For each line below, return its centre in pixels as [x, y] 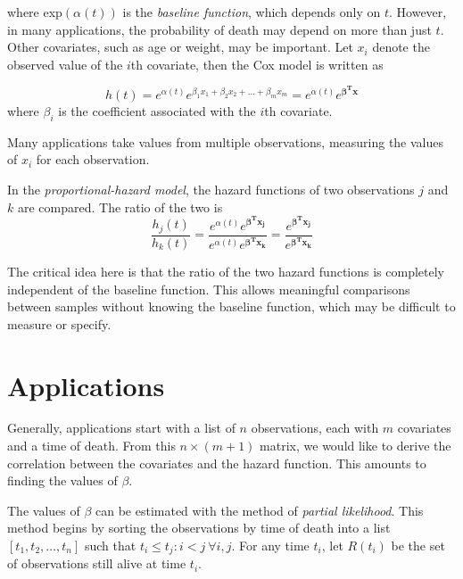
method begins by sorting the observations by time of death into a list [199, 528]
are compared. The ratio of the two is [120, 207]
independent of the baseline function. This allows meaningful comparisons [209, 289]
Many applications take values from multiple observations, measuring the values [226, 141]
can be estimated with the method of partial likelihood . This [260, 510]
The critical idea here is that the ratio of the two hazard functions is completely [226, 271]
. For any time [270, 546]
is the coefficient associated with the [157, 111]
